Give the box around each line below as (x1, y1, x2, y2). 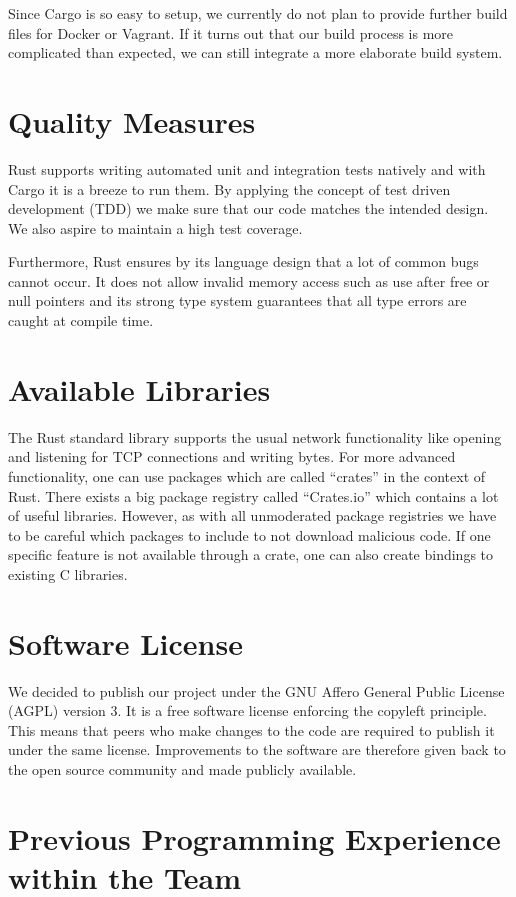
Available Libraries (8, 368, 271, 409)
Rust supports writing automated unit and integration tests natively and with (8, 158, 486, 179)
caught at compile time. (8, 310, 154, 331)
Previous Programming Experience (8, 817, 501, 858)
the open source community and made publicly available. (8, 759, 357, 780)
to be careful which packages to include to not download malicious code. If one (8, 524, 491, 545)
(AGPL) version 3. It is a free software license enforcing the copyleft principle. (8, 700, 487, 721)
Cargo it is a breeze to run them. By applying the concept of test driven (8, 178, 451, 199)
